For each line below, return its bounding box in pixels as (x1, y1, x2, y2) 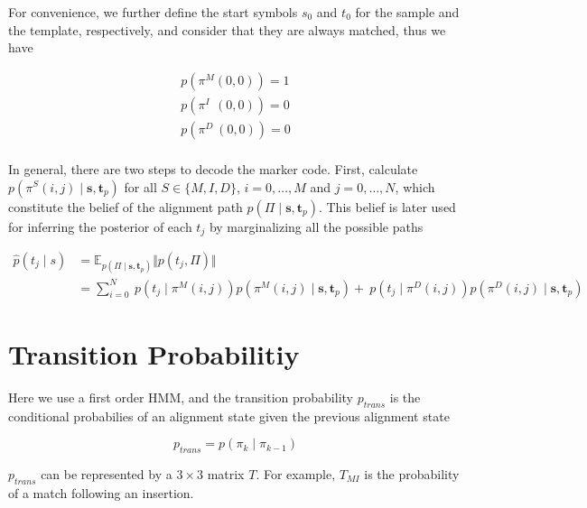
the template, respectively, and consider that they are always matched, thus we (8, 20, 446, 39)
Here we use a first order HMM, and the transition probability (8, 387, 353, 406)
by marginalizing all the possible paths (209, 217, 424, 236)
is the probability (364, 465, 460, 484)
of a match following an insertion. (8, 483, 194, 502)
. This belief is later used (318, 197, 456, 216)
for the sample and (355, 3, 460, 21)
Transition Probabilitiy (8, 335, 300, 372)
